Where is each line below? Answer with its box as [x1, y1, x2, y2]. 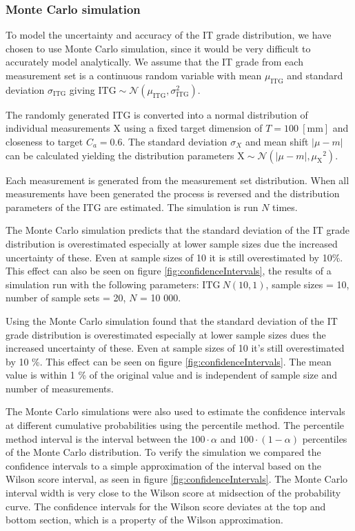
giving [69, 82, 95, 97]
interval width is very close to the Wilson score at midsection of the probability [6, 485, 341, 500]
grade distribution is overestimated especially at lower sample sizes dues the [6, 327, 326, 341]
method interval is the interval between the [6, 431, 187, 445]
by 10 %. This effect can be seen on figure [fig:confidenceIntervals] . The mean [6, 354, 332, 368]
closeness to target [6, 134, 83, 148]
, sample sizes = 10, [265, 277, 349, 291]
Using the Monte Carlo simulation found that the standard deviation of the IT [6, 313, 338, 328]
